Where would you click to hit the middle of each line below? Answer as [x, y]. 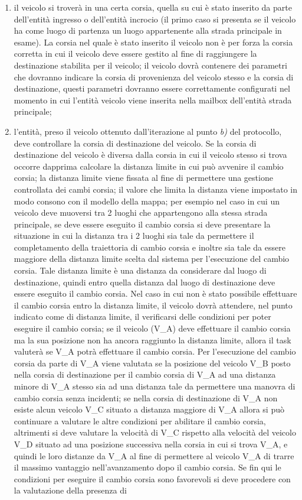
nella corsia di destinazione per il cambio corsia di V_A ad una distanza [145, 374]
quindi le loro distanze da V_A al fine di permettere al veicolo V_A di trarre [154, 455]
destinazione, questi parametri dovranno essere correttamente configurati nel [152, 88]
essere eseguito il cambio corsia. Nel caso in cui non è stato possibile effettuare [155, 293]
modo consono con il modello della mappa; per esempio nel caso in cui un [147, 201]
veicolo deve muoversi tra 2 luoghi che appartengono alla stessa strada [141, 212]
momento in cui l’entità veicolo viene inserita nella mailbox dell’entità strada [153, 100]
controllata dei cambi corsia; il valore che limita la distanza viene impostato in [156, 189]
